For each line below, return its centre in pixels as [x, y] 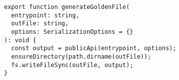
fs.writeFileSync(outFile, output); [72, 65]
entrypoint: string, [45, 15]
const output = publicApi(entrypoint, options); [94, 48]
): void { [20, 40]
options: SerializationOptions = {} [72, 32]
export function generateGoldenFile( [67, 7]
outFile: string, [40, 24]
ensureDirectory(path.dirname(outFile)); [81, 56]
